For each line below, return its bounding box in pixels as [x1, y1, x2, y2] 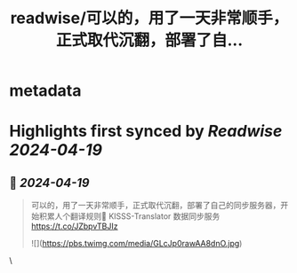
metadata [9, 81, 82, 101]
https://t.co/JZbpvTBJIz [30, 221, 118, 231]
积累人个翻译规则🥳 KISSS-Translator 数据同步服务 [38, 211, 221, 222]
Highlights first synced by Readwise [9, 121, 283, 142]
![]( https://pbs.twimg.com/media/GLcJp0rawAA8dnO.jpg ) [30, 238, 243, 249]
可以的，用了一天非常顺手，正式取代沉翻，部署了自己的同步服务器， [30, 200, 281, 211]
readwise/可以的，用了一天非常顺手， [10, 8, 289, 28]
